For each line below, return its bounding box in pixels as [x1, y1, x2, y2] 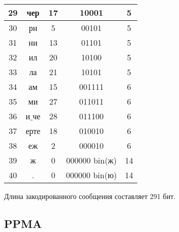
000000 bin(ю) [66, 169, 117, 181]
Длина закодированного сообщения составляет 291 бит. [4, 191, 175, 201]
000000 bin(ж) [66, 154, 117, 166]
